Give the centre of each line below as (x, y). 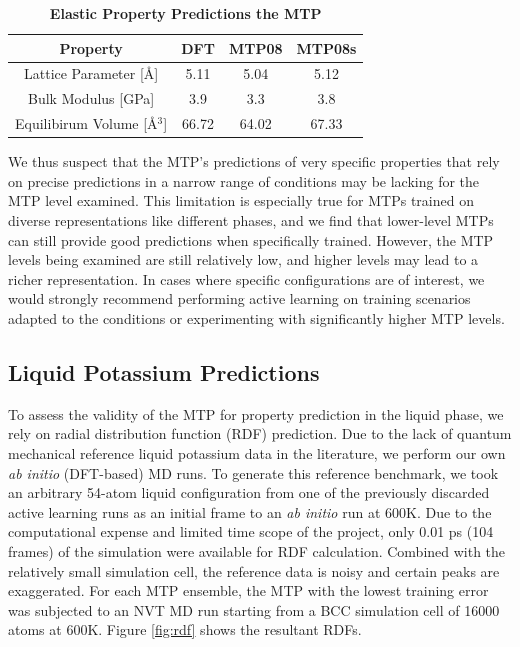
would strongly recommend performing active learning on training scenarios (239, 298)
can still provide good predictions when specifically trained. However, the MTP (251, 239)
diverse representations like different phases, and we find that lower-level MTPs (251, 220)
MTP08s (326, 47)
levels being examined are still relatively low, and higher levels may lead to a (243, 259)
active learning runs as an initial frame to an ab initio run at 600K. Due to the (250, 511)
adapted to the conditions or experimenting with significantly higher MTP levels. (256, 317)
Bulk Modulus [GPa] (91, 98)
